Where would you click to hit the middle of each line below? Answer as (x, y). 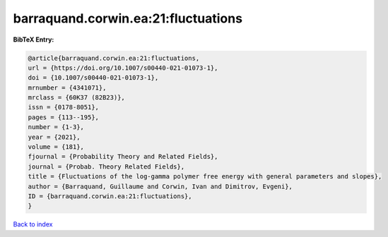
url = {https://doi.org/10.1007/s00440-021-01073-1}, (123, 68)
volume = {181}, (56, 147)
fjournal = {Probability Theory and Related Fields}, (123, 157)
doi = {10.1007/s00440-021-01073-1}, (93, 78)
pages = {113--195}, (63, 117)
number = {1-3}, (56, 127)
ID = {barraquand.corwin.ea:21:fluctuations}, (110, 196)
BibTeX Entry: (34, 39)
